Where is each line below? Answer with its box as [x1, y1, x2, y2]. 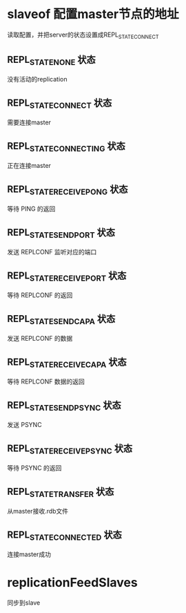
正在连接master [7, 161, 52, 169]
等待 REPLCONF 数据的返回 [7, 377, 85, 386]
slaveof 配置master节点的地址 [7, 6, 179, 22]
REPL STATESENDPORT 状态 [7, 227, 116, 241]
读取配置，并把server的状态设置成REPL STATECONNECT [7, 30, 159, 40]
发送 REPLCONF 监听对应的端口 [7, 247, 97, 256]
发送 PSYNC [7, 420, 43, 428]
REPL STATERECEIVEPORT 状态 [7, 270, 127, 283]
